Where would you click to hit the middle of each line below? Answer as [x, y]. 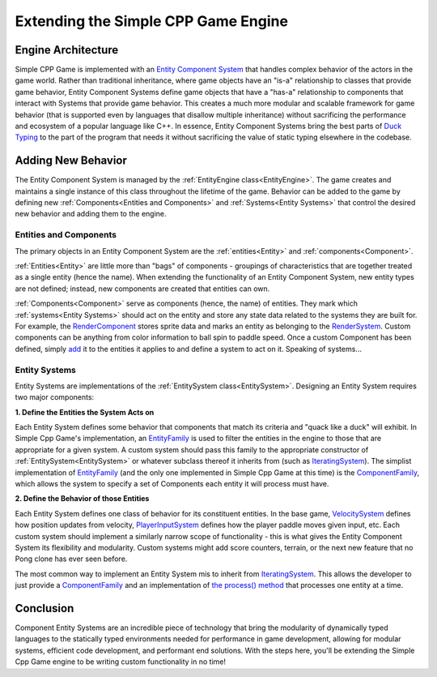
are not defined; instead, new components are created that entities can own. [142, 289]
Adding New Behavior [71, 161]
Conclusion [45, 608]
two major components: [55, 397]
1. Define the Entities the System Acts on [85, 412]
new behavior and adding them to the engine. [91, 214]
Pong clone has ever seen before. [71, 559]
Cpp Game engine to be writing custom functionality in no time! [121, 662]
